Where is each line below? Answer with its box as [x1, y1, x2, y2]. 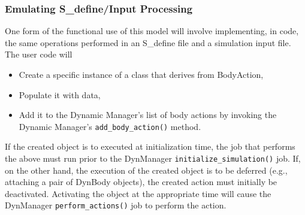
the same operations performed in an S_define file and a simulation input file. [5, 36, 291, 49]
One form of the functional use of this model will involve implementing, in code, [5, 25, 299, 37]
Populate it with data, [19, 88, 101, 101]
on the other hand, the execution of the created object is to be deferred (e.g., [5, 163, 288, 176]
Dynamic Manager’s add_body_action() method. [19, 120, 201, 132]
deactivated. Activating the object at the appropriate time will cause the [5, 187, 271, 199]
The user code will [5, 48, 73, 60]
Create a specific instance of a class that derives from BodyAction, [19, 68, 264, 80]
